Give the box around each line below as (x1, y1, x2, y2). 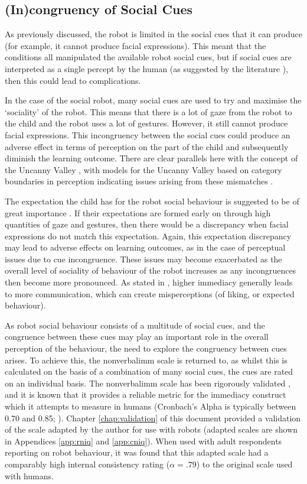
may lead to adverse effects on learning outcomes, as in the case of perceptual (5, 241, 286, 254)
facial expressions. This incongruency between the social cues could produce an (5, 128, 290, 141)
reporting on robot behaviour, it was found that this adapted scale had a (5, 446, 269, 459)
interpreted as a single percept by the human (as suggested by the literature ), (5, 62, 289, 74)
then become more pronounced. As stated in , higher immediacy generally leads (5, 276, 293, 288)
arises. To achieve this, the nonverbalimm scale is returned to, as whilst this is (5, 353, 288, 366)
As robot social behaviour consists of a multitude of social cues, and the (5, 319, 265, 331)
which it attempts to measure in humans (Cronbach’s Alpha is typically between (5, 400, 296, 412)
